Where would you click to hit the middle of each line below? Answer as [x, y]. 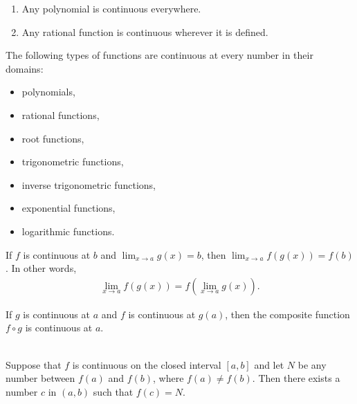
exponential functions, [68, 208]
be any [312, 364]
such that [113, 391]
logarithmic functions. [68, 231]
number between [40, 378]
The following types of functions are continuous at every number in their [159, 55]
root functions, [53, 138]
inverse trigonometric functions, [89, 184]
